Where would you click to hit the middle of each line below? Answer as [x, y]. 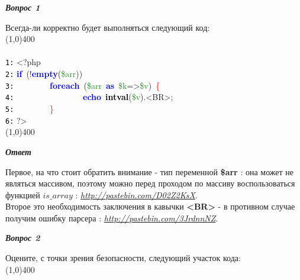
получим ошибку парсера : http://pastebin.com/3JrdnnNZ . [112, 218]
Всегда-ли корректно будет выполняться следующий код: [108, 27]
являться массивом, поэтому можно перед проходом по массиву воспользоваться [150, 183]
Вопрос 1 [23, 7]
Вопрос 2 [23, 238]
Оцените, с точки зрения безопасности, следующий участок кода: [123, 258]
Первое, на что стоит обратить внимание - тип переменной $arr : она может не [150, 171]
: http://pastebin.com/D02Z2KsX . [136, 194]
